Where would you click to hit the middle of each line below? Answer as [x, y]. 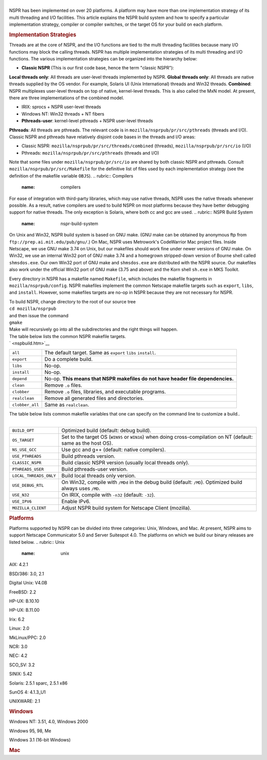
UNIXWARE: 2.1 [25, 701]
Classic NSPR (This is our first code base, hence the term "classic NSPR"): [98, 68]
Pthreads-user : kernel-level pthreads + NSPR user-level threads [87, 121]
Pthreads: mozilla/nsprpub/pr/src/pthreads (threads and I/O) [90, 153]
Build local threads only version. [99, 476]
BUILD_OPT [23, 431]
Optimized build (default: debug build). [106, 430]
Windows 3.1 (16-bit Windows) [40, 740]
